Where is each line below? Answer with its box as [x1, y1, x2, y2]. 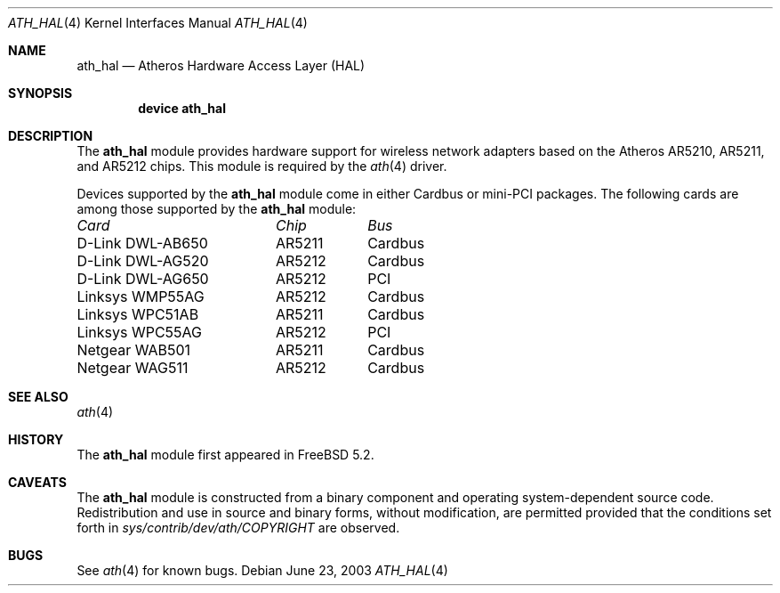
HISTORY [8, 432, 64, 447]
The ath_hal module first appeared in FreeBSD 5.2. [76, 447, 374, 462]
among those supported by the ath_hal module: [76, 201, 357, 216]
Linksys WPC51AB [76, 305, 199, 323]
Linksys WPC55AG [76, 323, 203, 341]
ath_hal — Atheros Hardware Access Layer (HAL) [76, 58, 366, 73]
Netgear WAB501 [76, 341, 191, 359]
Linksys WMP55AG [76, 288, 205, 305]
